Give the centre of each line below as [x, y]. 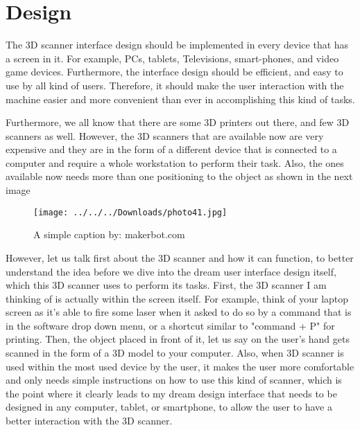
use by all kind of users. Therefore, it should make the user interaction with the [175, 85]
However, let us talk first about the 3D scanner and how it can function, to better [180, 257]
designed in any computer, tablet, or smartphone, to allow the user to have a [169, 407]
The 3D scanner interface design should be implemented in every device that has [177, 45]
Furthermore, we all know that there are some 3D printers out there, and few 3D [178, 122]
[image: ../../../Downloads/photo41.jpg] [130, 212]
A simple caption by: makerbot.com [109, 234]
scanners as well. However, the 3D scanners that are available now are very [165, 135]
